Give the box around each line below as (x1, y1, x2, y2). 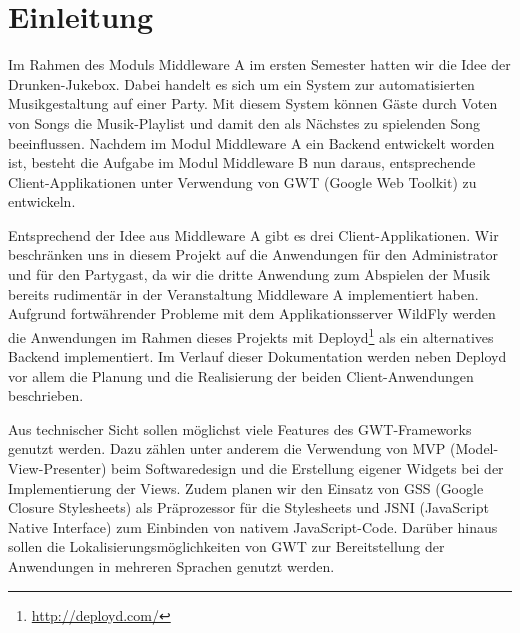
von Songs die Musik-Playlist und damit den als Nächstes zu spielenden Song (8, 112, 481, 133)
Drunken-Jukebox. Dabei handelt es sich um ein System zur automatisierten (8, 73, 475, 94)
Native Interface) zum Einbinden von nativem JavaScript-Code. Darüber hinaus (8, 516, 498, 537)
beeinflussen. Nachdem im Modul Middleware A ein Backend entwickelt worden (8, 132, 495, 153)
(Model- (449, 438, 499, 459)
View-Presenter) (8, 458, 107, 479)
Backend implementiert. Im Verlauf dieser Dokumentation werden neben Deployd (8, 346, 507, 367)
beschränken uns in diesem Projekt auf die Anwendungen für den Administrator (8, 244, 498, 265)
